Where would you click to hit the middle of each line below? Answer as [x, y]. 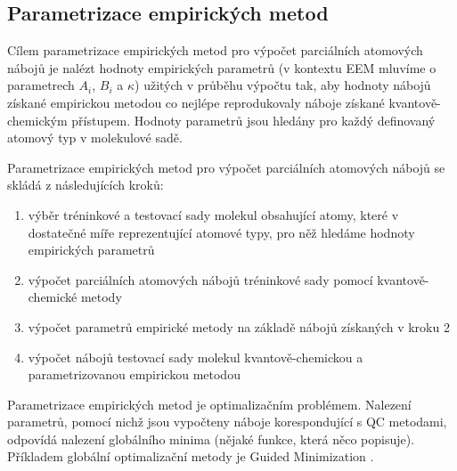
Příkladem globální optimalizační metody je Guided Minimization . [191, 456]
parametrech [41, 85]
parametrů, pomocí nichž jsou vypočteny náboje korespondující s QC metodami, [227, 422]
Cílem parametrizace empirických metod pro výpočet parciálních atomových [215, 50]
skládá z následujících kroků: [86, 185]
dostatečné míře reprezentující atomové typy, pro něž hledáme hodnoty [221, 232]
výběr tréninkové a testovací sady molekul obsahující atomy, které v [213, 214]
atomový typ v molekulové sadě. [95, 138]
